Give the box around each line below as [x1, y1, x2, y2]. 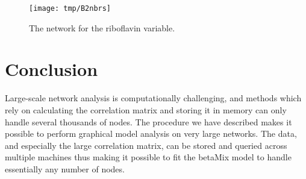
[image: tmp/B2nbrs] [29, 4, 111, 13]
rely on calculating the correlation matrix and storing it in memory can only [5, 103, 287, 116]
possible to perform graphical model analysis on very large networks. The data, [5, 127, 297, 140]
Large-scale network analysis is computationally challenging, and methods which [5, 92, 302, 104]
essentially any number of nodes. [5, 162, 125, 175]
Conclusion [5, 57, 98, 81]
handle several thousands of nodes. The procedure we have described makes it [5, 115, 292, 128]
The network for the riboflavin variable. [29, 21, 175, 34]
